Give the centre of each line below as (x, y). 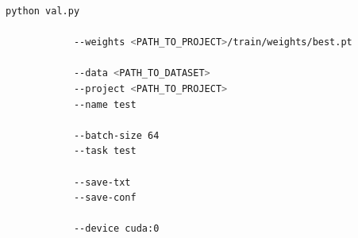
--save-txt (102, 182)
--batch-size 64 (116, 135)
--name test (105, 104)
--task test (105, 151)
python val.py (43, 11)
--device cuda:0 (116, 229)
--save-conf (105, 198)
